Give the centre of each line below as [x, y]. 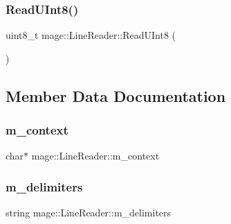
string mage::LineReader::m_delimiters [89, 213]
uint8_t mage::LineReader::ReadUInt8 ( [91, 35]
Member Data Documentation [116, 95]
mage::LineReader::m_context [95, 156]
